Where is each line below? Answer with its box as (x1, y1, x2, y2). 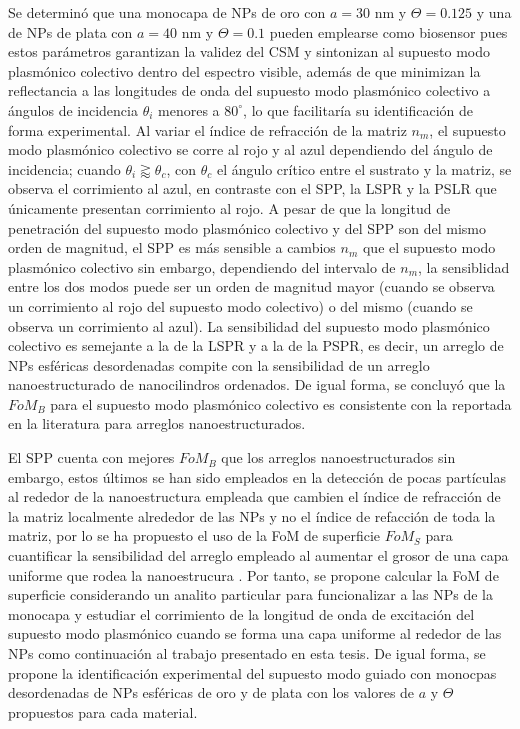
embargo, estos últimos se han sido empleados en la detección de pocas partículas (8, 466, 507, 487)
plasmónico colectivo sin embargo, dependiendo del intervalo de (8, 256, 396, 277)
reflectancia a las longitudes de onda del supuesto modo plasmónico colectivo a (8, 80, 491, 101)
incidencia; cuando (8, 158, 121, 179)
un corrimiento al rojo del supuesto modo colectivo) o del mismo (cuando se (8, 295, 473, 316)
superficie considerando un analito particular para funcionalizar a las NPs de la (8, 584, 493, 605)
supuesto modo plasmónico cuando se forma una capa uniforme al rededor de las (8, 623, 502, 644)
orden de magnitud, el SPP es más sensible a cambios (8, 237, 336, 258)
